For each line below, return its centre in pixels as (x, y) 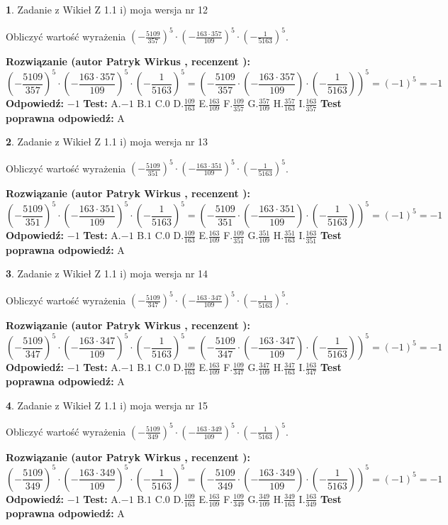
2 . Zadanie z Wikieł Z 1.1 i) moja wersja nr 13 (107, 142)
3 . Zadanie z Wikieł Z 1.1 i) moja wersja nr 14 (107, 273)
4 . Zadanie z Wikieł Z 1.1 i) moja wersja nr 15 (107, 405)
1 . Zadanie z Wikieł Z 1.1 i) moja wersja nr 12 (107, 9)
